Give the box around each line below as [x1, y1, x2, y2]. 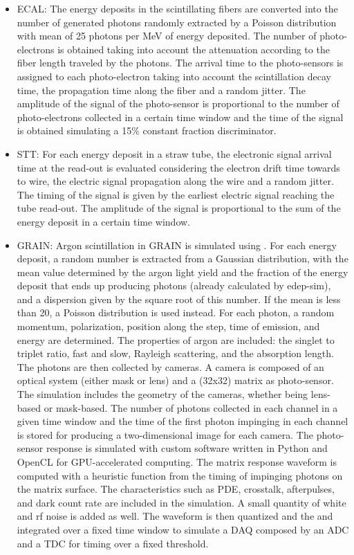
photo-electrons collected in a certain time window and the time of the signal [17, 109, 344, 124]
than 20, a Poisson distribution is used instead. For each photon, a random [17, 305, 335, 320]
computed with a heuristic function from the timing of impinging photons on [17, 468, 343, 482]
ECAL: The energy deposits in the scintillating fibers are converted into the [17, 1, 338, 15]
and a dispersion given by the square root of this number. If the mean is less [17, 291, 341, 306]
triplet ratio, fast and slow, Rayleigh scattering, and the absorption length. [17, 346, 334, 361]
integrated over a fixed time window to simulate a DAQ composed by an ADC [17, 522, 349, 536]
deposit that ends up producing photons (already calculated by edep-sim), [17, 278, 331, 293]
